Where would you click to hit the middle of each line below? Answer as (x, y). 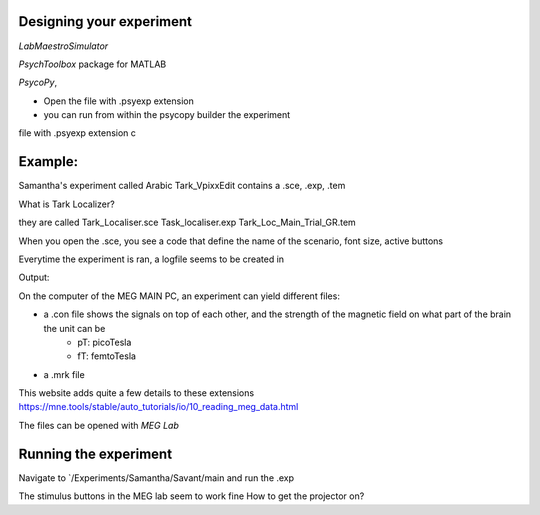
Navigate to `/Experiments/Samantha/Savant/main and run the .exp (156, 477)
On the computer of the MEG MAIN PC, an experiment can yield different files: (179, 296)
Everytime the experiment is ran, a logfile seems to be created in (151, 259)
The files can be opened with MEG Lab (99, 425)
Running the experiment (95, 453)
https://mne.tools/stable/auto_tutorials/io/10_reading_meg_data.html (158, 407)
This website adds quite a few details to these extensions (136, 393)
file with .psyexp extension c (77, 133)
